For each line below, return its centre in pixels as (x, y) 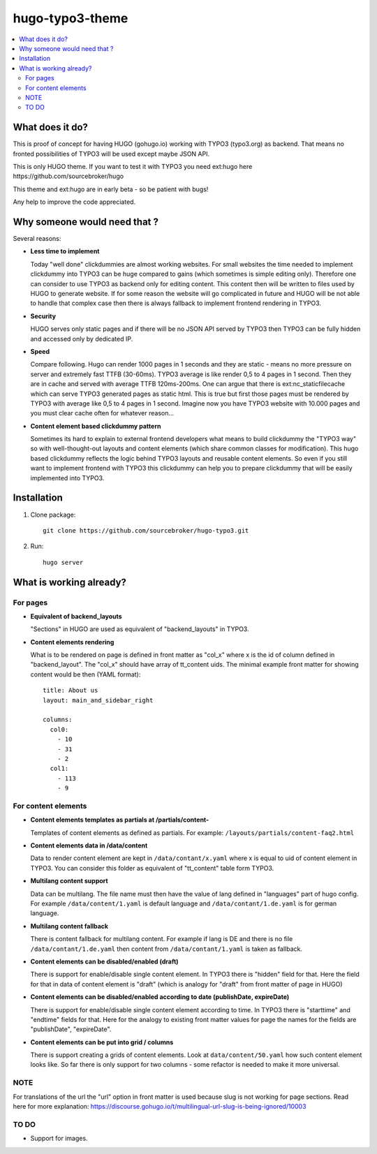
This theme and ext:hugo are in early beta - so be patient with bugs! (111, 189)
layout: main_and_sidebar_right (98, 700)
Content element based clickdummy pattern (96, 426)
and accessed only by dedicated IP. (82, 339)
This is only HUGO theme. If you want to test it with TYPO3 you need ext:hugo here (133, 166)
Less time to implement (65, 251)
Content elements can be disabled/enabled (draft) (104, 961)
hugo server (63, 562)
